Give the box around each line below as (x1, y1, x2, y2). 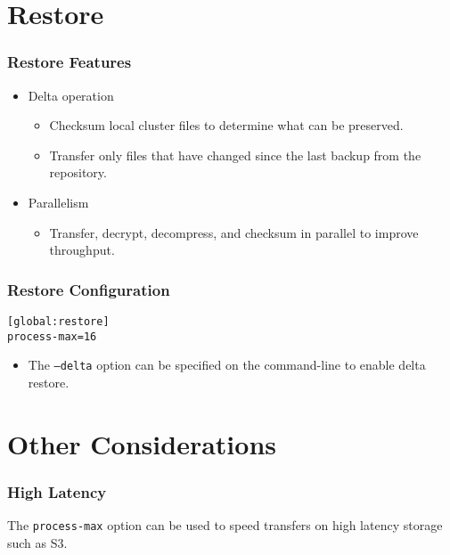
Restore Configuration (7, 278, 170, 300)
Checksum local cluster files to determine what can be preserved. (49, 116, 404, 135)
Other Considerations (7, 425, 276, 461)
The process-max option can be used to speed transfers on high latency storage (7, 516, 443, 535)
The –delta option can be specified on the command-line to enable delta (28, 355, 426, 374)
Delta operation (28, 86, 114, 104)
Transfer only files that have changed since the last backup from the (49, 145, 421, 164)
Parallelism (28, 192, 89, 211)
